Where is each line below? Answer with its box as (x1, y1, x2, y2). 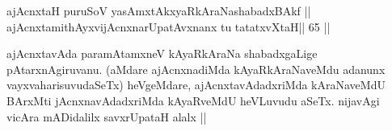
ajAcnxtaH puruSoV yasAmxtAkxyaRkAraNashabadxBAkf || (6, 2, 311, 18)
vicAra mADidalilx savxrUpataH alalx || (6, 108, 207, 125)
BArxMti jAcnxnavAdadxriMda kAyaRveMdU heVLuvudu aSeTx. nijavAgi (6, 92, 380, 108)
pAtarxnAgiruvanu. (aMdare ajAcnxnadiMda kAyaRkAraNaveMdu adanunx (6, 60, 386, 77)
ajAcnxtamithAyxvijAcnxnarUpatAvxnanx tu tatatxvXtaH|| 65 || (6, 18, 331, 35)
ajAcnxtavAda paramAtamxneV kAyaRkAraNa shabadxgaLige (6, 45, 318, 62)
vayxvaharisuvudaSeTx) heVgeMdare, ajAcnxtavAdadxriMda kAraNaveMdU (6, 76, 386, 93)
